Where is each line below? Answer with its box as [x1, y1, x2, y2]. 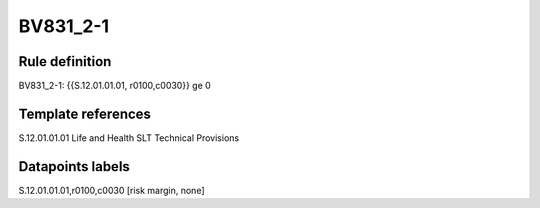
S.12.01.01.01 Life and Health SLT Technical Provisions [18, 131, 240, 144]
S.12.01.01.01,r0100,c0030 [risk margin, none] [18, 184, 205, 196]
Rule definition [18, 53, 112, 70]
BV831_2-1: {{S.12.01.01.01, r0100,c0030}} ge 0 [18, 80, 212, 92]
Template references [18, 105, 152, 122]
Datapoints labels [18, 158, 130, 175]
